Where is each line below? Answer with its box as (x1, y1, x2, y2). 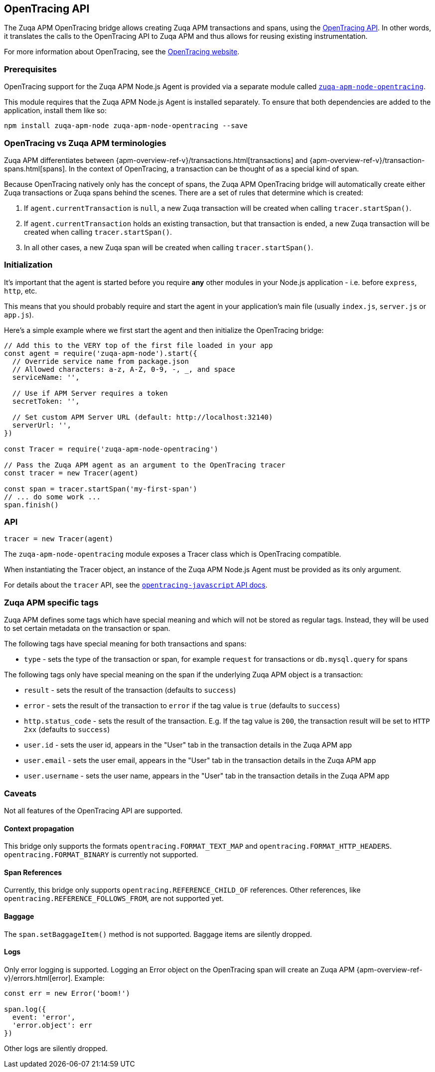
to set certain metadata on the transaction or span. (4, 624, 170, 633)
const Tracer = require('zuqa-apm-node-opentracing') (4, 445, 218, 453)
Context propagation (4, 824, 74, 833)
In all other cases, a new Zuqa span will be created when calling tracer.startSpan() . (24, 243, 313, 252)
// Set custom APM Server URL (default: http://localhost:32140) (12, 413, 273, 421)
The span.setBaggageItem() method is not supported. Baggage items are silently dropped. (4, 929, 312, 938)
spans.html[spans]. (4, 164, 67, 173)
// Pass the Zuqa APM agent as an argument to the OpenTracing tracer (4, 460, 286, 469)
